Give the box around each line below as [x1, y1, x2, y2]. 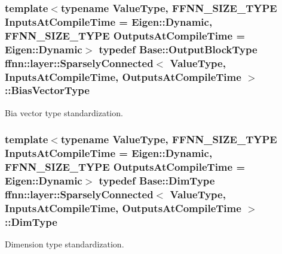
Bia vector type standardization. [5, 106, 123, 119]
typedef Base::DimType [99, 173, 215, 188]
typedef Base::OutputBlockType [99, 41, 258, 56]
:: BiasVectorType [5, 83, 90, 98]
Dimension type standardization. [5, 238, 124, 250]
